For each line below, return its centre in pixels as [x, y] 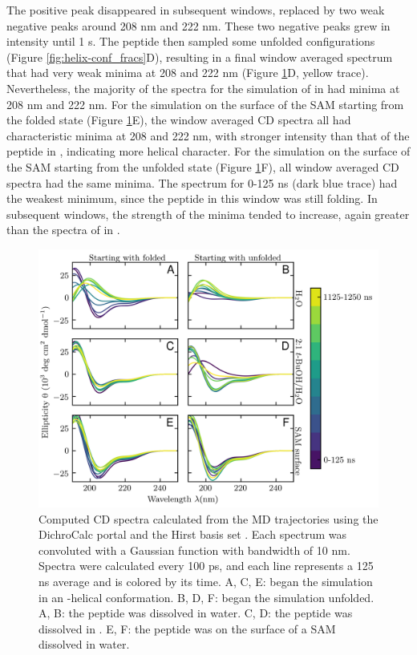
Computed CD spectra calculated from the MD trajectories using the [208, 518]
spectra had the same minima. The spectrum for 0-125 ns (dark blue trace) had [202, 182]
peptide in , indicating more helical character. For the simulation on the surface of [208, 151]
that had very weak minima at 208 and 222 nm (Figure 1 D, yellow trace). [188, 73]
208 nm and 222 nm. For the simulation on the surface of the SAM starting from [205, 104]
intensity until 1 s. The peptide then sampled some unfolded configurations [191, 41]
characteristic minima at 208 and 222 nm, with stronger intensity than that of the [208, 135]
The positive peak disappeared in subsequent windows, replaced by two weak [196, 10]
